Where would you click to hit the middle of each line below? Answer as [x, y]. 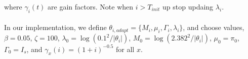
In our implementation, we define [55, 27]
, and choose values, [214, 27]
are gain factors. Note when [91, 6]
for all [125, 49]
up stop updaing [188, 6]
